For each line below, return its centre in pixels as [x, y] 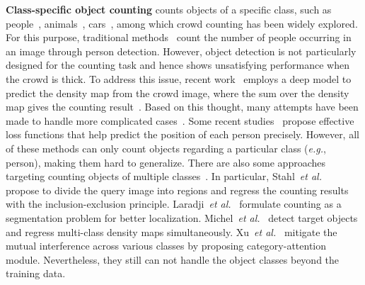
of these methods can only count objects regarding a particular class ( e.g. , [166, 148]
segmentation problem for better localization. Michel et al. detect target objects [182, 217]
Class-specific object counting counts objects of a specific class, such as [169, 9]
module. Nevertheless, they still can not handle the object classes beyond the [173, 259]
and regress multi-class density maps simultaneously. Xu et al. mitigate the [172, 231]
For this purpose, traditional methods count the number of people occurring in [179, 37]
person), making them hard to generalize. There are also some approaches [166, 162]
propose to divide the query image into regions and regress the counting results [177, 190]
